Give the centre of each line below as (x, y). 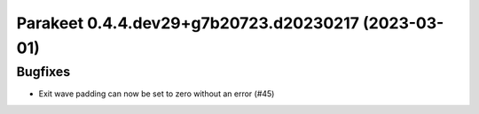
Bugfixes (43, 72)
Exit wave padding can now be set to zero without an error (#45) (157, 94)
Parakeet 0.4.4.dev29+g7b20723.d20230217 (188, 23)
